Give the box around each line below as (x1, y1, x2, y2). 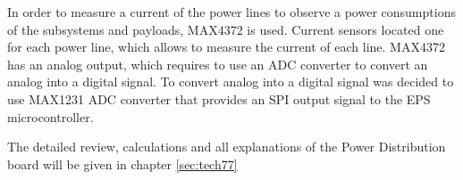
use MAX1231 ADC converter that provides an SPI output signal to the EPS (7, 89, 431, 108)
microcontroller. (7, 107, 94, 126)
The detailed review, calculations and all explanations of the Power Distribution (7, 137, 446, 156)
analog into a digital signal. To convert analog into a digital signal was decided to (7, 72, 454, 91)
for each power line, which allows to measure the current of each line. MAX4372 (7, 37, 445, 56)
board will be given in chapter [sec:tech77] (7, 154, 238, 173)
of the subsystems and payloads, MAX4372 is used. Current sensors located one (7, 20, 444, 38)
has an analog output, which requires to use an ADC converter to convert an (7, 54, 428, 73)
